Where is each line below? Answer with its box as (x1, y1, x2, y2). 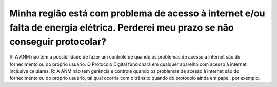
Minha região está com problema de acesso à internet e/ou (9, 8, 265, 19)
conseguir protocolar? (9, 36, 107, 48)
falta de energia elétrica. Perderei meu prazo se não (9, 22, 234, 33)
